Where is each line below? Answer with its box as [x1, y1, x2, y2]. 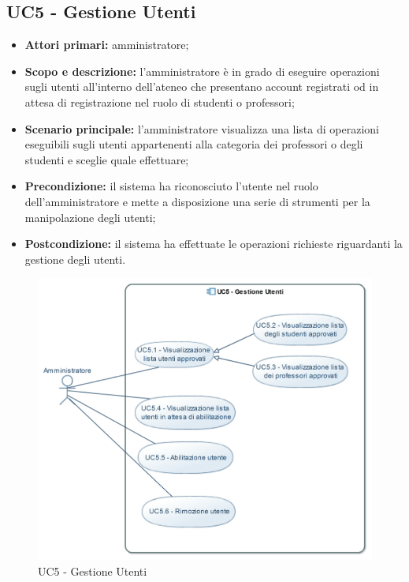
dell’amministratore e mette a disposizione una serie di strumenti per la [24, 193, 370, 209]
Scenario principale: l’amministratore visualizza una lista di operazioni [24, 120, 379, 137]
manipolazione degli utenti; [24, 208, 156, 225]
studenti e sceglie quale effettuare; [24, 151, 189, 167]
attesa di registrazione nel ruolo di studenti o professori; [24, 93, 295, 110]
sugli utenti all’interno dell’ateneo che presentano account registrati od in [24, 78, 379, 95]
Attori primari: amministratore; [24, 36, 189, 53]
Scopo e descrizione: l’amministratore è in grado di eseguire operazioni [24, 62, 380, 79]
